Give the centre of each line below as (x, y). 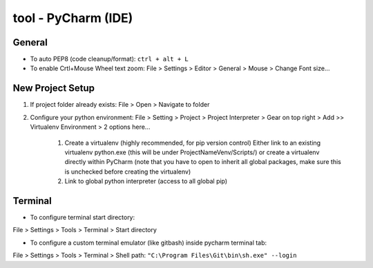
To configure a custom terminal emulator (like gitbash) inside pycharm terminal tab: (149, 243)
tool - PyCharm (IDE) (73, 18)
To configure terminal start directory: (83, 217)
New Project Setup (54, 89)
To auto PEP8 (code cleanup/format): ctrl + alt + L (109, 59)
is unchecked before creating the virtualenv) (128, 172)
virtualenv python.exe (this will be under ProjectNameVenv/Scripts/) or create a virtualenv (192, 152)
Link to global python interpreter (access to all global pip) (146, 181)
